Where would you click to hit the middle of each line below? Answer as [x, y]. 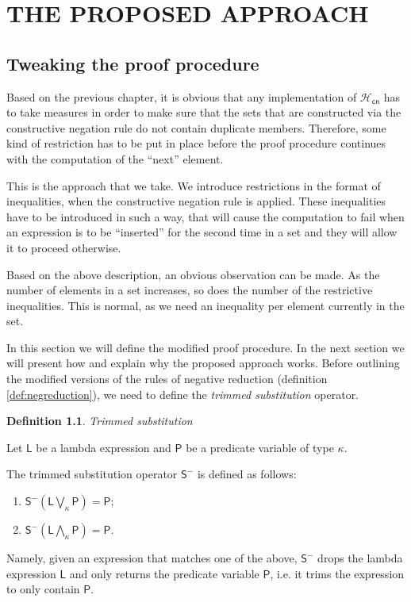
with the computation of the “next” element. [115, 158]
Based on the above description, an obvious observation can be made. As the [193, 274]
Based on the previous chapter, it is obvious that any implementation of [182, 96]
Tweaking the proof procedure [133, 63]
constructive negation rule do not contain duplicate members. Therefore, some [196, 127]
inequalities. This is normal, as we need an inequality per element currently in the [205, 305]
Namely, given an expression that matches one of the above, [152, 558]
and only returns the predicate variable [164, 573]
